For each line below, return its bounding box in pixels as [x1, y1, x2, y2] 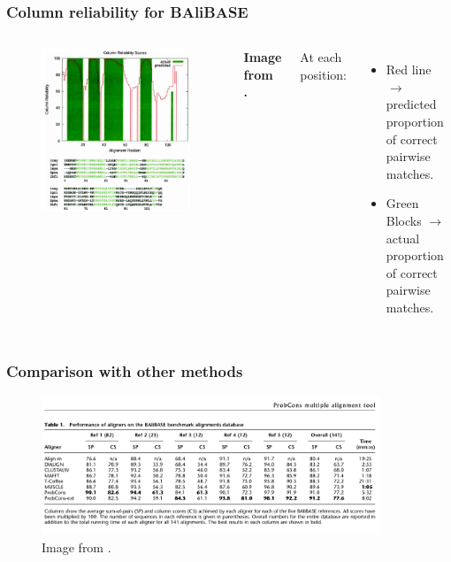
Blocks [386, 211, 422, 229]
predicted [386, 95, 437, 113]
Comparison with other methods [6, 360, 243, 382]
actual [386, 228, 420, 247]
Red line [386, 60, 432, 79]
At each [300, 48, 342, 66]
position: [300, 65, 347, 83]
